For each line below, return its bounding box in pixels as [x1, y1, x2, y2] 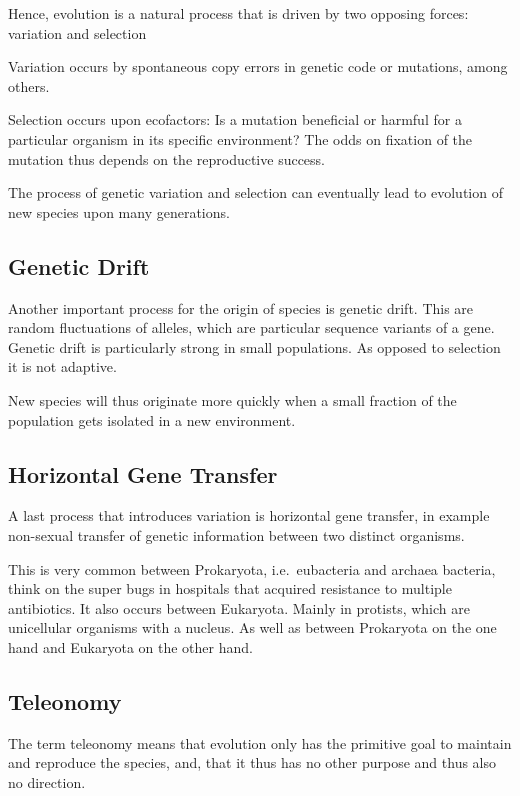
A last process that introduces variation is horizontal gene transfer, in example [8, 505, 490, 526]
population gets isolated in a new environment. [8, 409, 296, 430]
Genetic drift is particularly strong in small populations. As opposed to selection [8, 336, 501, 357]
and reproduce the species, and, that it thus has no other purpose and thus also [8, 752, 496, 773]
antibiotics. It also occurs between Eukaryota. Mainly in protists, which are [8, 597, 470, 618]
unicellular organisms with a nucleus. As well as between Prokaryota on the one [8, 617, 497, 638]
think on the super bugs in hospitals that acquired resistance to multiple [8, 578, 452, 599]
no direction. [8, 771, 86, 792]
